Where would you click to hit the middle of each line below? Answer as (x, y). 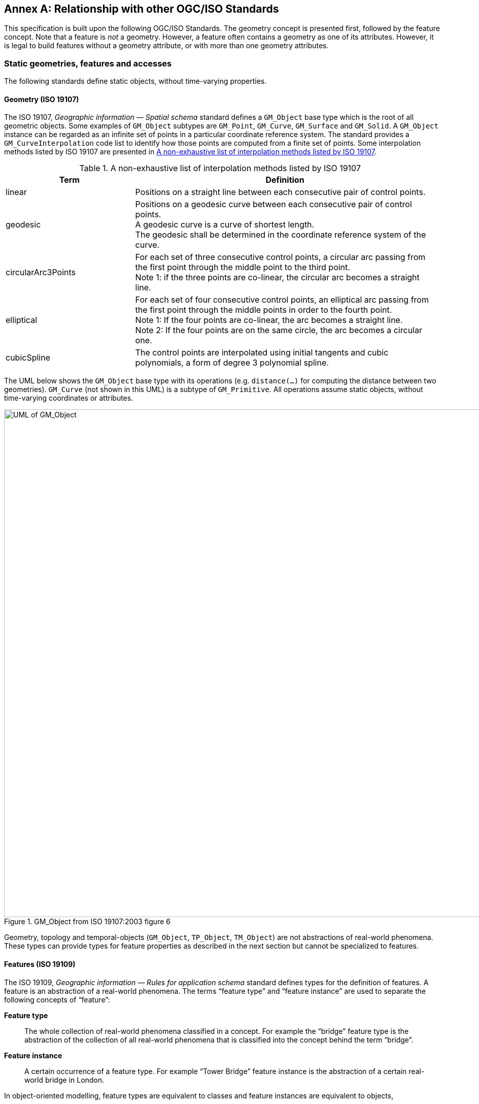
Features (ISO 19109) (40, 964)
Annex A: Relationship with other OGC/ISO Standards (142, 9)
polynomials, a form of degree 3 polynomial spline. (232, 363)
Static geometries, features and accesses (88, 63)
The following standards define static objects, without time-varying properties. (135, 81)
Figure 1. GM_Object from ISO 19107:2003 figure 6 (87, 922)
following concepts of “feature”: (57, 999)
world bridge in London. (64, 1080)
